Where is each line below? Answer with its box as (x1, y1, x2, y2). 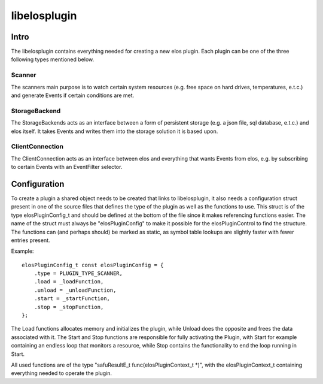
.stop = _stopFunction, (33, 303, 104, 310)
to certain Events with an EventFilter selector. (11, 164, 123, 171)
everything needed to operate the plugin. (11, 370, 112, 377)
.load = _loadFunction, (33, 279, 104, 285)
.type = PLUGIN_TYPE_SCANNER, (33, 270, 123, 277)
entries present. (11, 237, 50, 244)
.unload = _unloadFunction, (33, 286, 117, 294)
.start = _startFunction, (33, 295, 111, 302)
